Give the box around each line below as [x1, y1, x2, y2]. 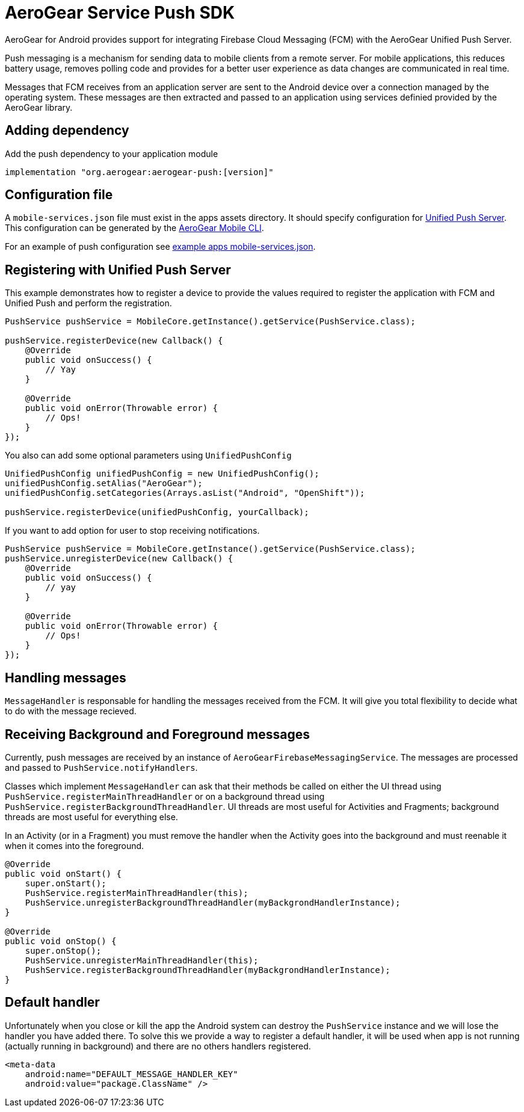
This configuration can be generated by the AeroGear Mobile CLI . [5, 223, 264, 233]
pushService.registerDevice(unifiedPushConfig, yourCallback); [5, 507, 309, 517]
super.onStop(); [25, 945, 102, 956]
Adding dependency [5, 123, 129, 138]
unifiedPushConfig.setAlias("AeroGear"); [5, 478, 203, 489]
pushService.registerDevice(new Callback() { [5, 336, 223, 346]
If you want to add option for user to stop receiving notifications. [5, 525, 260, 536]
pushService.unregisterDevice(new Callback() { [5, 554, 233, 564]
